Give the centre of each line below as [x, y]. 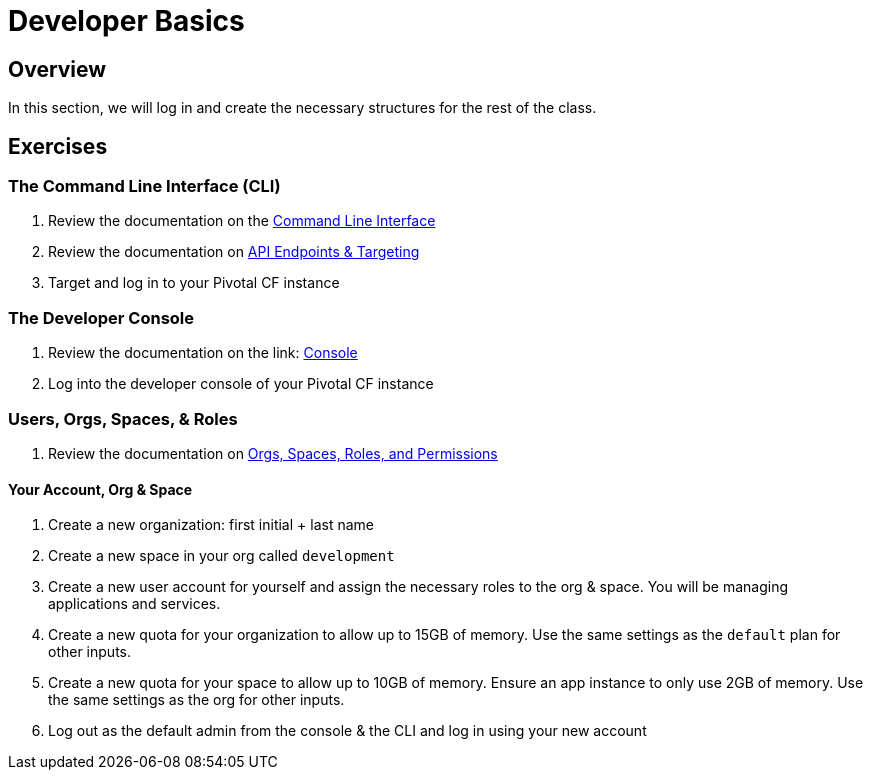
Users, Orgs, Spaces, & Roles [123, 418]
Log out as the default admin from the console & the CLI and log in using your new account [347, 731]
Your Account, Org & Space [100, 489]
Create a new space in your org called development [221, 556]
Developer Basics [126, 21]
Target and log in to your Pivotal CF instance [194, 283]
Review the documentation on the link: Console [203, 353]
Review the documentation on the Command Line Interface [242, 221]
